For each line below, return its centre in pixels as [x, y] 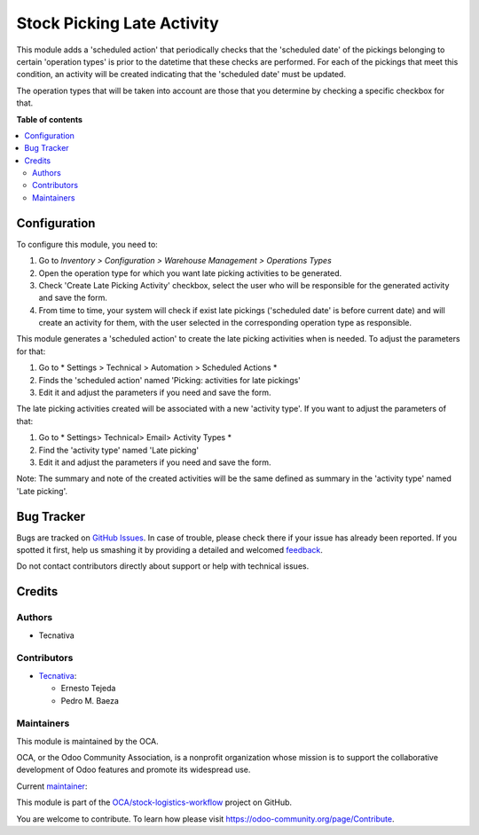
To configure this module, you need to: [87, 244]
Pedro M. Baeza [90, 700]
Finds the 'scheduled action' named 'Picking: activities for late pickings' [170, 380]
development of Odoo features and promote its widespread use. [133, 770]
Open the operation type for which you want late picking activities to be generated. [190, 273]
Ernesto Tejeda [88, 689]
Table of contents [50, 119]
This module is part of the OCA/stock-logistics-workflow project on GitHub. [154, 802]
